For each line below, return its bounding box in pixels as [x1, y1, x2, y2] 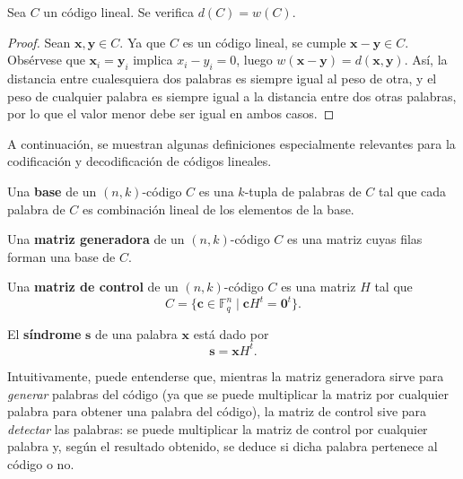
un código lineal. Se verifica [43, 3, 195, 21]
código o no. [7, 454, 74, 473]
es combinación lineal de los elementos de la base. [82, 199, 354, 218]
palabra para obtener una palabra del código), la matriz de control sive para [7, 402, 427, 421]
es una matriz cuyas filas [287, 230, 423, 248]
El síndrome [7, 324, 82, 343]
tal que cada [379, 181, 447, 200]
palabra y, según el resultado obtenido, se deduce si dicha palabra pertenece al [7, 437, 438, 456]
